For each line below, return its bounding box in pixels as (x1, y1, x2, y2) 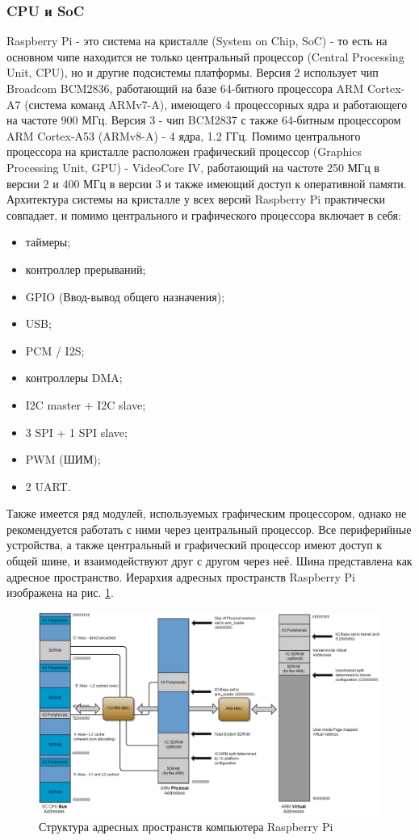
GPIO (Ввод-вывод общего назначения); (25, 288, 225, 304)
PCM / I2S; (25, 342, 85, 359)
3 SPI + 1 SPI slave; (25, 423, 128, 440)
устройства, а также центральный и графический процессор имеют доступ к (6, 536, 383, 553)
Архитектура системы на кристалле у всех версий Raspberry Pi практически (6, 191, 385, 208)
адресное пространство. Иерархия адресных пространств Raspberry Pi (6, 568, 356, 585)
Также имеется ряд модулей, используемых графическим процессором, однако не (6, 505, 407, 522)
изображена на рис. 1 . (6, 584, 114, 601)
